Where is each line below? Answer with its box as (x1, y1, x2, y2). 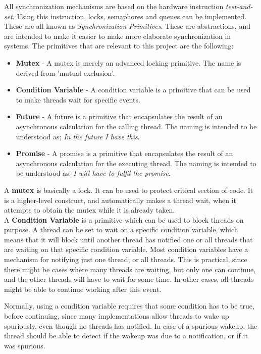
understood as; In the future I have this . (16, 131, 140, 141)
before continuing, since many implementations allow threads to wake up (4, 311, 229, 321)
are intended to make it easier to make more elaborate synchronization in (4, 30, 231, 41)
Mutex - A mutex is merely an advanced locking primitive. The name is (16, 57, 241, 68)
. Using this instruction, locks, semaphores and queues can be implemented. (12, 11, 246, 21)
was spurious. (4, 340, 45, 350)
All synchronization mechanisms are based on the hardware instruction (4, 1, 224, 11)
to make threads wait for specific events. (16, 94, 140, 105)
